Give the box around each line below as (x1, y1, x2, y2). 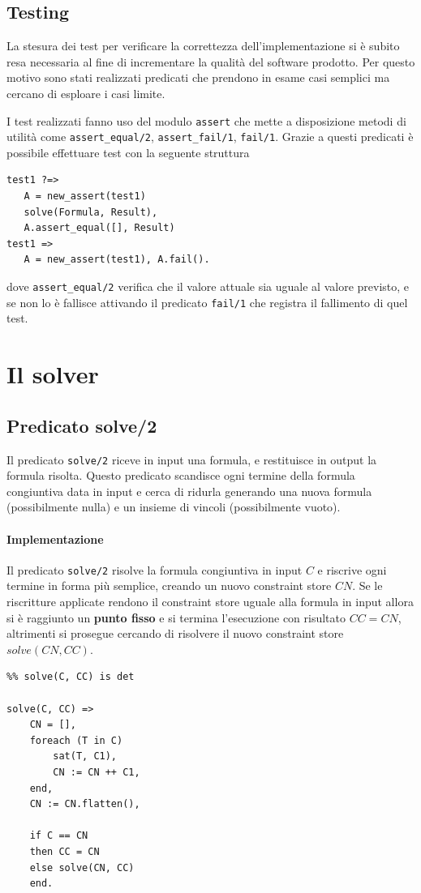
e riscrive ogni (317, 561, 387, 578)
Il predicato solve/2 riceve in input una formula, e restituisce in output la (6, 451, 377, 468)
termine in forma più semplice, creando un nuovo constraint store (6, 577, 332, 594)
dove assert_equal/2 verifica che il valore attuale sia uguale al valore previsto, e (6, 278, 410, 295)
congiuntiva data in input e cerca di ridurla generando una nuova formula (6, 482, 372, 499)
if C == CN (29, 830, 88, 842)
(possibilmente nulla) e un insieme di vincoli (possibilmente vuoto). (6, 498, 341, 515)
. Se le (352, 577, 383, 594)
